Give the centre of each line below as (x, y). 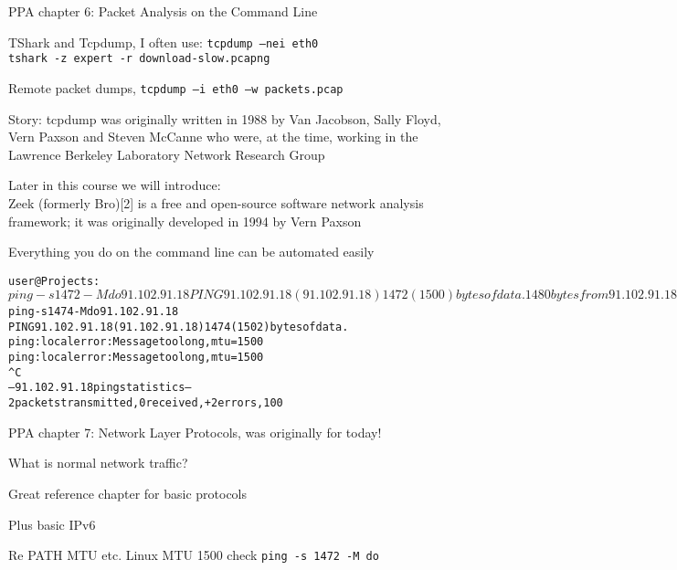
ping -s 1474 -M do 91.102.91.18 (94, 312)
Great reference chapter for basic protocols (128, 493)
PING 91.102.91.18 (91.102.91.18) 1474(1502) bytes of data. (179, 327)
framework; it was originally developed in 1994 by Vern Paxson (185, 221)
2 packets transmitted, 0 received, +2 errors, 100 (146, 403)
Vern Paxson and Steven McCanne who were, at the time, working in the (213, 137)
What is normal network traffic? (98, 463)
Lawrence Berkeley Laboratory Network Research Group (167, 154)
